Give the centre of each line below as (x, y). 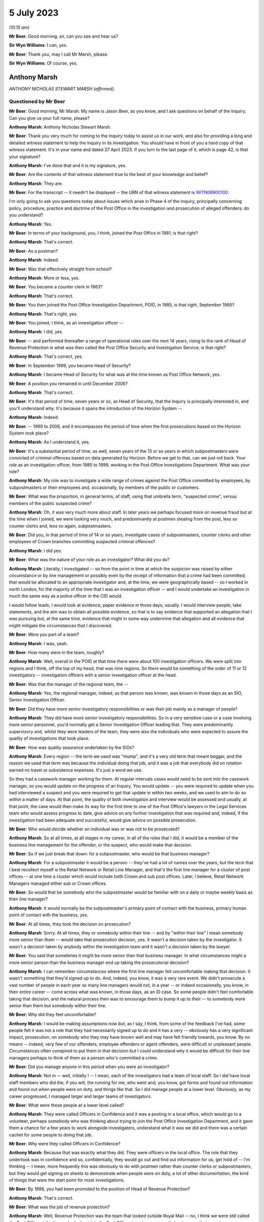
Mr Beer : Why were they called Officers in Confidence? (65, 1143)
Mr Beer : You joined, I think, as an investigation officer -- (66, 323)
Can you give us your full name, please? (49, 118)
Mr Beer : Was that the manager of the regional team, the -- (68, 684)
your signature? (25, 156)
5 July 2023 (34, 13)
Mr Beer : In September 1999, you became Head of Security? (70, 365)
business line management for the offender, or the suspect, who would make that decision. (101, 845)
